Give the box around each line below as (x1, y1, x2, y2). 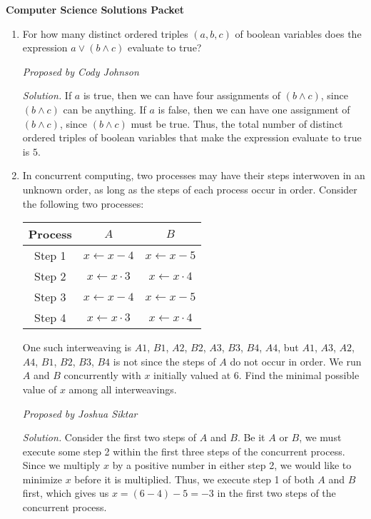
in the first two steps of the (217, 485, 336, 500)
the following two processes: (22, 196, 144, 211)
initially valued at (153, 368, 231, 383)
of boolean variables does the (235, 26, 362, 41)
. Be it (237, 430, 265, 445)
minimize (22, 471, 63, 486)
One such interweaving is (22, 340, 132, 355)
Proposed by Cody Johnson (22, 64, 139, 79)
